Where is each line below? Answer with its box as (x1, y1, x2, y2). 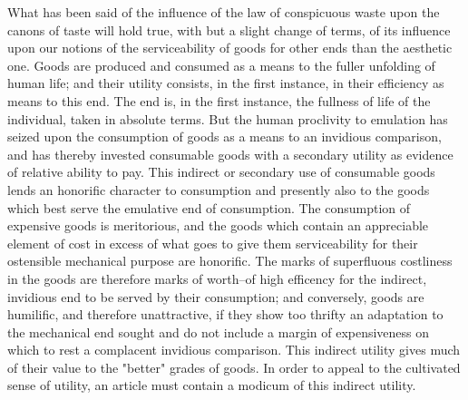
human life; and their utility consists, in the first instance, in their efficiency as (7, 73, 444, 93)
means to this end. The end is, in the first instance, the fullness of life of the (7, 91, 431, 110)
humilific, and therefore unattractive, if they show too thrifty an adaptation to (7, 305, 444, 324)
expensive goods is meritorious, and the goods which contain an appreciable (7, 216, 429, 235)
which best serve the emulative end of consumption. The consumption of (7, 198, 411, 217)
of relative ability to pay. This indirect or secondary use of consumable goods (7, 162, 435, 181)
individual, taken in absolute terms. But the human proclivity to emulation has (7, 109, 448, 128)
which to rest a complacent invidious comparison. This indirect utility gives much (7, 340, 461, 359)
